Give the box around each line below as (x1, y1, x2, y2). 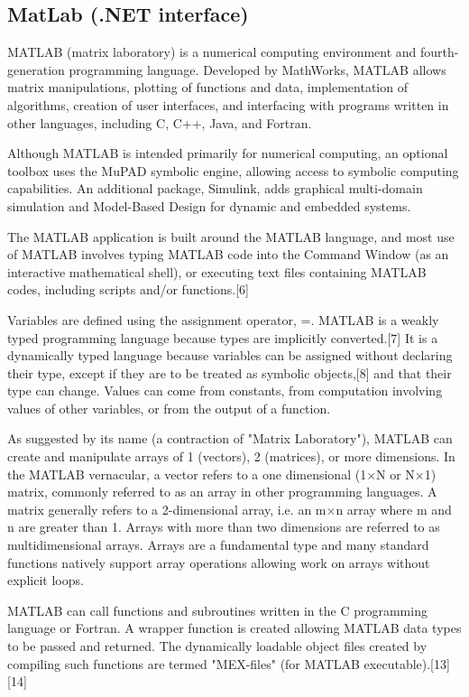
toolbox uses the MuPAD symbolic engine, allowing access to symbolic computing (7, 161, 459, 180)
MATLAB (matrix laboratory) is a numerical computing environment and (7, 42, 417, 61)
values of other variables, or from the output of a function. (7, 398, 331, 417)
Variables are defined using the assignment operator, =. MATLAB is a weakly (7, 310, 439, 329)
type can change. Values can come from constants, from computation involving (7, 381, 443, 400)
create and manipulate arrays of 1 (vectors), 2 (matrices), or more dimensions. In (7, 447, 455, 466)
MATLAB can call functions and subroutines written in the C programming (7, 600, 428, 619)
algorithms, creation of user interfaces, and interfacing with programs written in (7, 95, 449, 114)
